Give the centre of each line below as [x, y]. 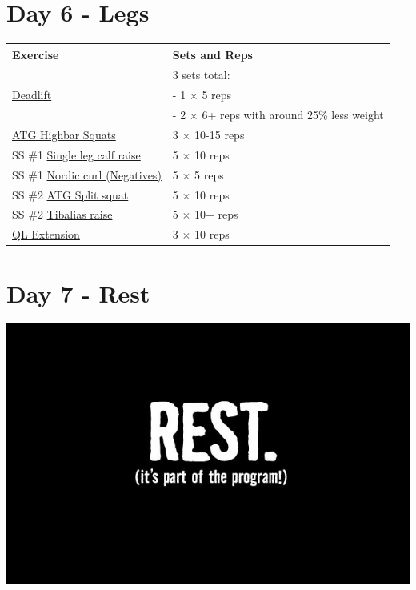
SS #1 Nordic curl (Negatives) [87, 174]
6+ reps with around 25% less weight [293, 115]
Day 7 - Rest [78, 293]
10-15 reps [220, 134]
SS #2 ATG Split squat [70, 194]
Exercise [36, 54]
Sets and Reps [212, 54]
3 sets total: [201, 75]
